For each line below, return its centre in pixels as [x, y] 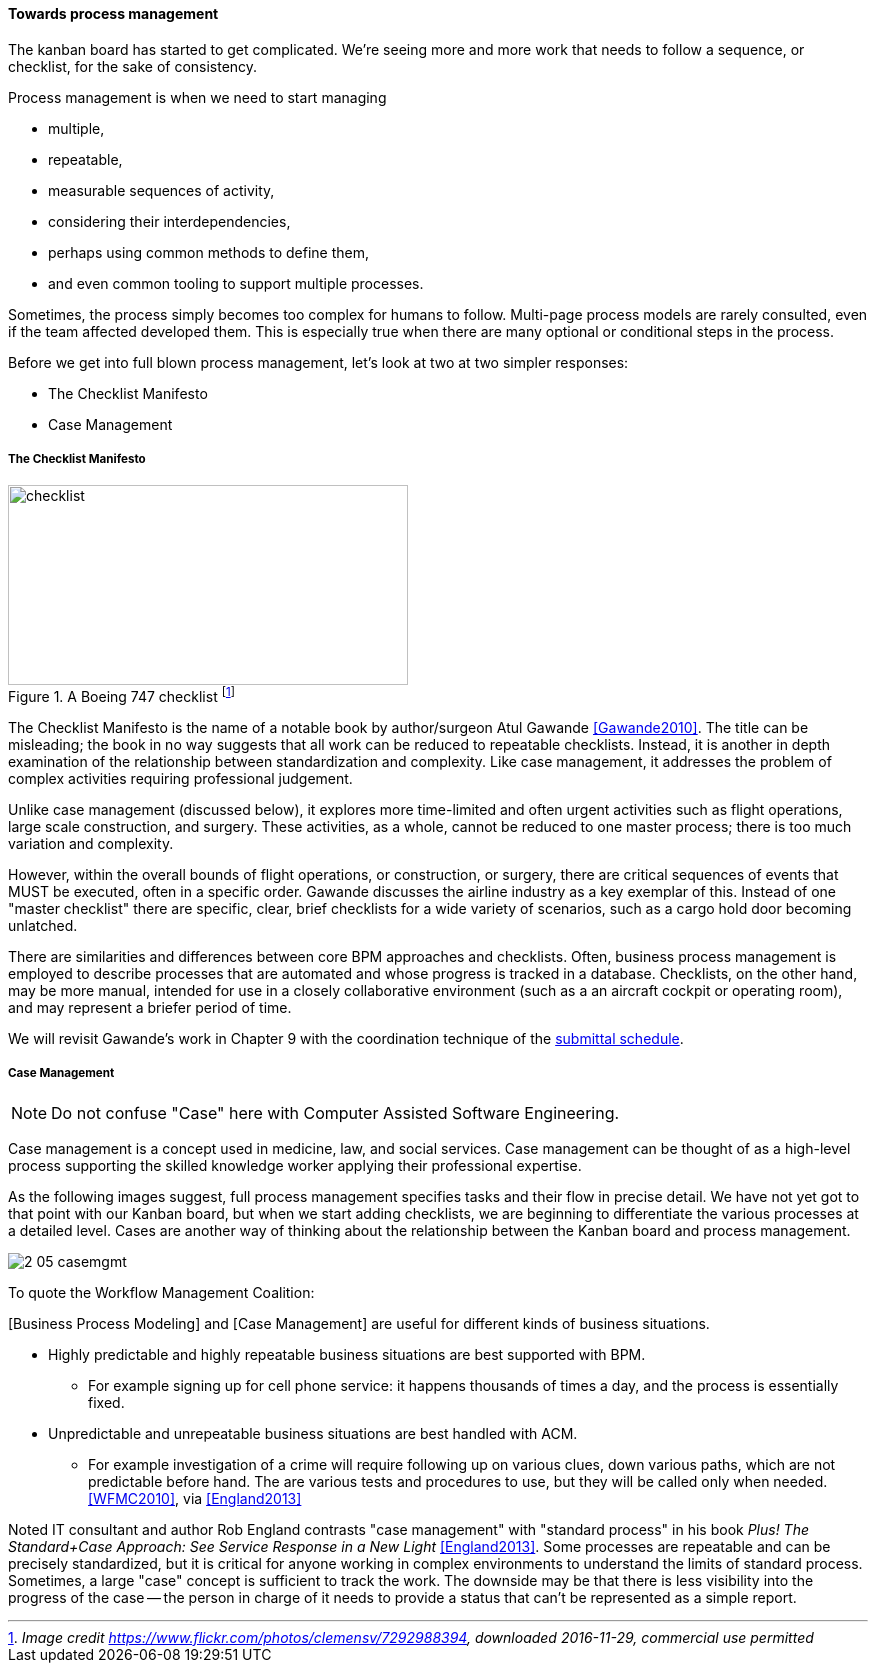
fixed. [106, 1402]
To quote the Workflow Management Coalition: [161, 1292]
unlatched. [43, 926]
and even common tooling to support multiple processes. [236, 283]
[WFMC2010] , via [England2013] [195, 1498]
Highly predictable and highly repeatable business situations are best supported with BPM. [347, 1354]
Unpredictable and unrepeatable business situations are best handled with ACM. [313, 1433]
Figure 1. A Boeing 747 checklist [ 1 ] [121, 695]
